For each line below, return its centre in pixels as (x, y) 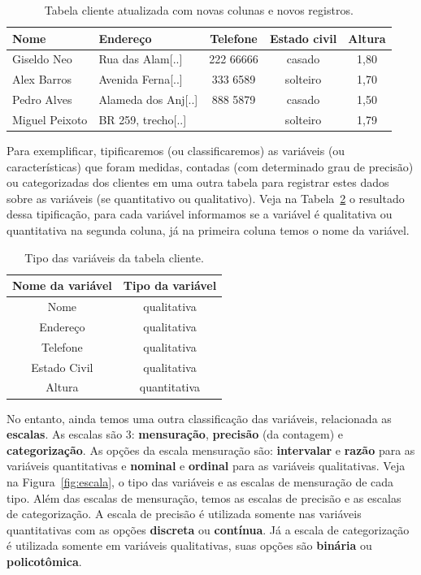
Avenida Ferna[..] (141, 79)
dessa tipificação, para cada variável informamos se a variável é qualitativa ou (200, 214)
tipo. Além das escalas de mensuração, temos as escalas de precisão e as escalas (204, 497)
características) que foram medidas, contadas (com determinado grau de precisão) (210, 166)
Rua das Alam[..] (141, 59)
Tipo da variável (170, 285)
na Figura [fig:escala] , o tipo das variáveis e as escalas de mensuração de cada (200, 481)
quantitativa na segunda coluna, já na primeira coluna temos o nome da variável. (208, 230)
